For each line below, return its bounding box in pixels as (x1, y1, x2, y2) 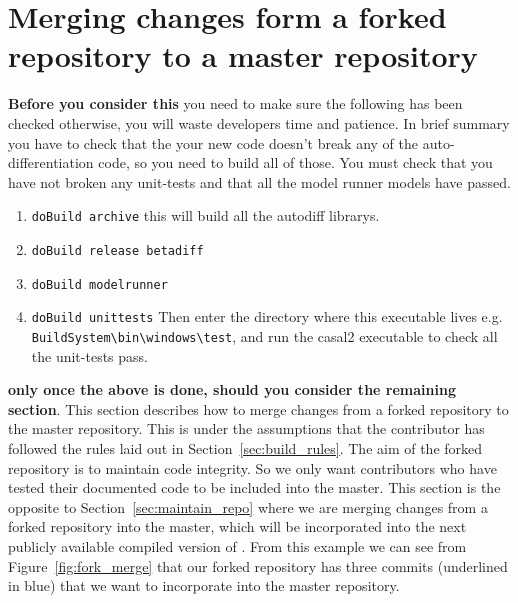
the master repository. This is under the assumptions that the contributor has (8, 418, 485, 439)
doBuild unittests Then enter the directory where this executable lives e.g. (31, 306, 503, 327)
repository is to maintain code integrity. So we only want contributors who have (8, 457, 497, 478)
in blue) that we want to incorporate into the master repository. (8, 575, 400, 596)
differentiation (8, 152, 94, 173)
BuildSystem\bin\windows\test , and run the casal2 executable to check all (31, 325, 498, 346)
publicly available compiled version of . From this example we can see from (8, 535, 467, 556)
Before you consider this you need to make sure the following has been (8, 93, 463, 114)
